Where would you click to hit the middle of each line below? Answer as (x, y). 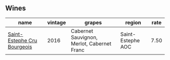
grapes (93, 22)
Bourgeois (20, 46)
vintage (57, 22)
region (133, 22)
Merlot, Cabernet (91, 43)
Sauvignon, (84, 37)
